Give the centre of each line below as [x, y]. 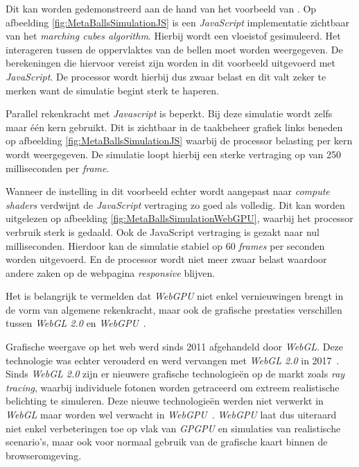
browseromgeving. [44, 455]
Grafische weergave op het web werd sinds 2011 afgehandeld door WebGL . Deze [175, 347]
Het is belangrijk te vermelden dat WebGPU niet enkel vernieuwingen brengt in [175, 296]
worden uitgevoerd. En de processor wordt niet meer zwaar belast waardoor [166, 259]
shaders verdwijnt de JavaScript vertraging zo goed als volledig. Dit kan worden [175, 204]
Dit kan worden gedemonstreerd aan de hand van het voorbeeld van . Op [161, 8]
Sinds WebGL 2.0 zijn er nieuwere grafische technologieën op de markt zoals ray [175, 374]
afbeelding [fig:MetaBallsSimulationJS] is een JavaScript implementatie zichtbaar [177, 22]
